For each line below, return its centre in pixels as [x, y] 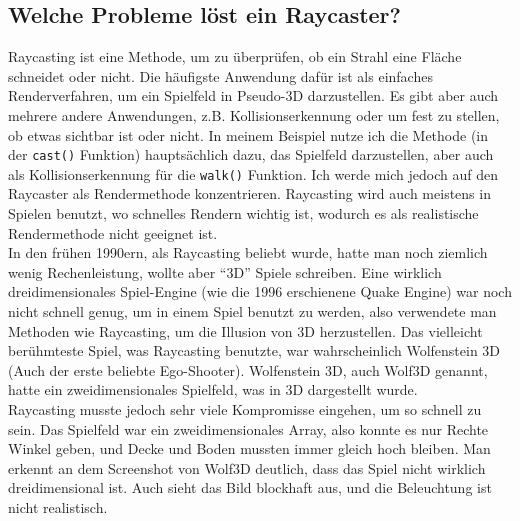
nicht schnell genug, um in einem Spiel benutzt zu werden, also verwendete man [252, 311]
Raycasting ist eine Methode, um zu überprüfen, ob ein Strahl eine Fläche [235, 56]
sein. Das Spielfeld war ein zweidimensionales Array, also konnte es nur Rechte [248, 428]
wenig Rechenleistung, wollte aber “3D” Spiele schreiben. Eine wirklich [225, 271]
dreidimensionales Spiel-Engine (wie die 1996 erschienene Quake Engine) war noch [260, 291]
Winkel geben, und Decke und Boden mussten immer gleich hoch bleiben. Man [249, 448]
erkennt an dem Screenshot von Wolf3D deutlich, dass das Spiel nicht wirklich [247, 467]
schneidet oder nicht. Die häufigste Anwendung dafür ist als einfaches [220, 75]
